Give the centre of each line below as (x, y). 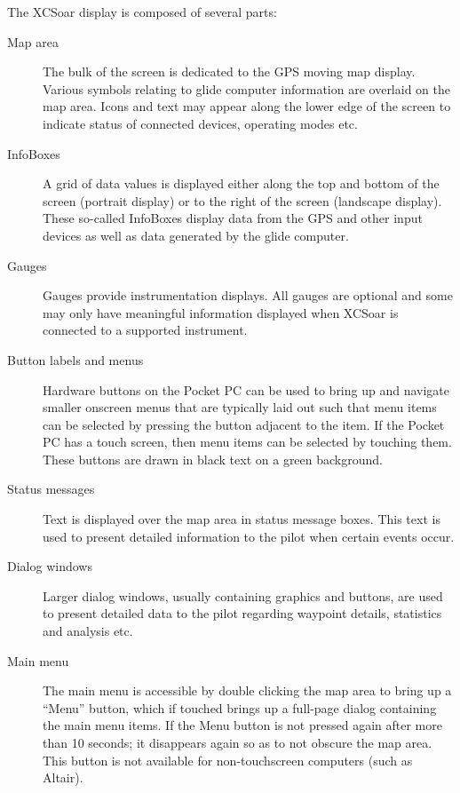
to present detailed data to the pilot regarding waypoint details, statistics (242, 613)
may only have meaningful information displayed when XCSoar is (221, 312)
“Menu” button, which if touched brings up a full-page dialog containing (240, 707)
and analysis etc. (88, 631)
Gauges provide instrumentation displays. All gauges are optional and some (248, 295)
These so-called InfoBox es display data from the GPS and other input (233, 218)
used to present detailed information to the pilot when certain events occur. (249, 536)
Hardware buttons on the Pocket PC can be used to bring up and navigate (246, 389)
